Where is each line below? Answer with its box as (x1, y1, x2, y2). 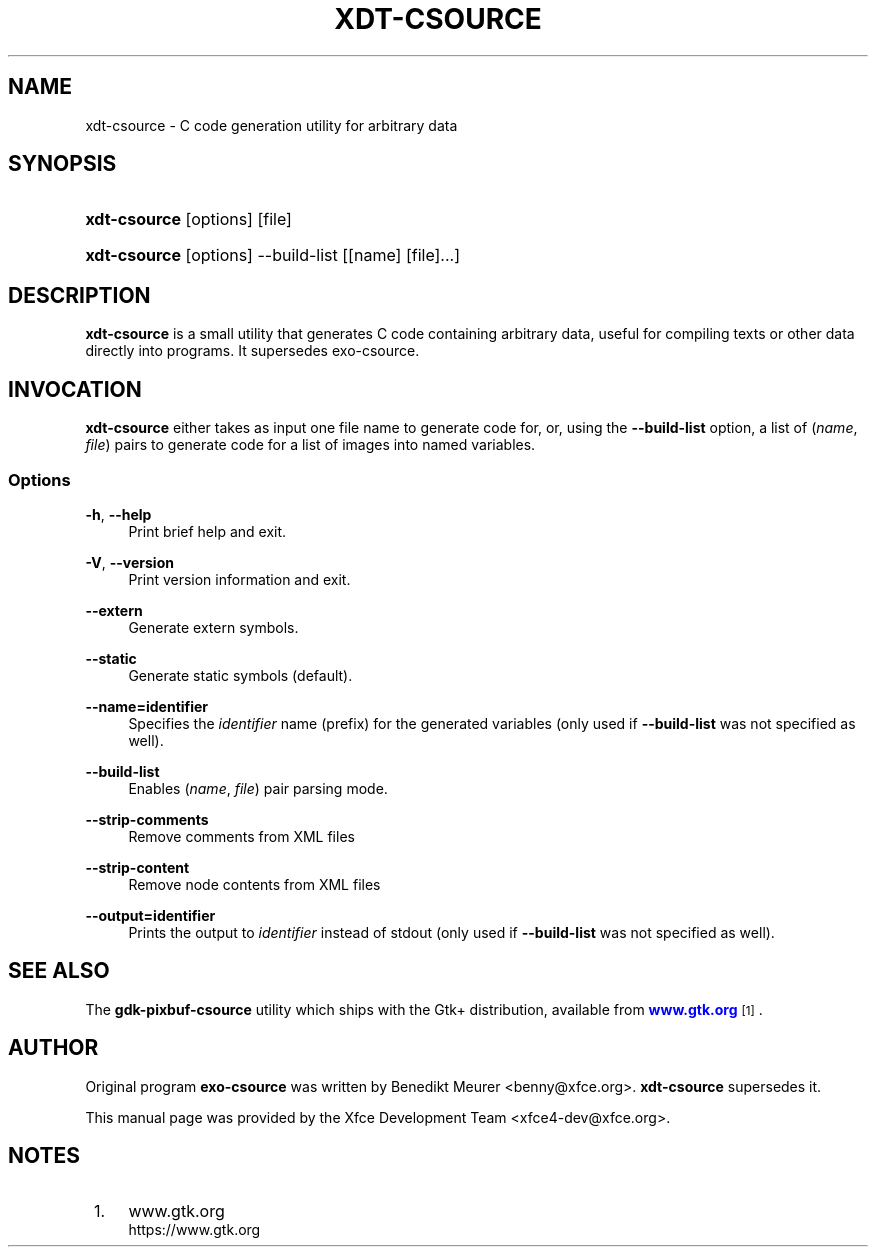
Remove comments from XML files (128, 827, 355, 845)
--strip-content (85, 858, 190, 876)
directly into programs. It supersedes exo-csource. (85, 342, 420, 360)
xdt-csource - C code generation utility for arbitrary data (85, 116, 458, 134)
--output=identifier (85, 906, 216, 924)
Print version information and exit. (128, 570, 351, 588)
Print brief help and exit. (128, 522, 287, 540)
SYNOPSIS (8, 151, 117, 177)
